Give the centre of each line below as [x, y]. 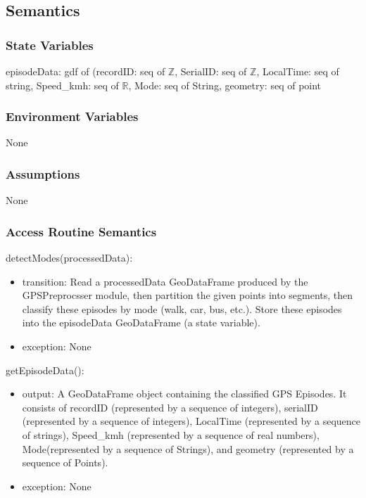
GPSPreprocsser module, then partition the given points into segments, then [188, 295]
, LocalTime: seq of [298, 71]
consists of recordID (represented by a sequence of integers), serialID [170, 407]
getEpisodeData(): [45, 370]
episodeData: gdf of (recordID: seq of [86, 71]
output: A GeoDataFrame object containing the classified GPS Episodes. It [184, 394]
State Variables [50, 45]
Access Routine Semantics [81, 231]
